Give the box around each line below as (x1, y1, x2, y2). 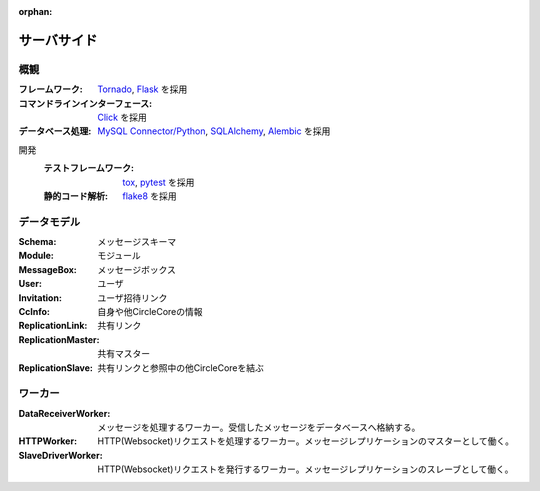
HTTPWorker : (18, 435, 78, 447)
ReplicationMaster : (18, 333, 100, 345)
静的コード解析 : (43, 190, 109, 202)
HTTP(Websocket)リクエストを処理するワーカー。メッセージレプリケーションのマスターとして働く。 (97, 435, 515, 447)
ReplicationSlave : (18, 361, 94, 374)
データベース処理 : (18, 125, 92, 137)
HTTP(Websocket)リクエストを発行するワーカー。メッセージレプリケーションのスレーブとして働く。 (97, 463, 514, 475)
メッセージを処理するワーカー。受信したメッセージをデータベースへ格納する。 (97, 421, 421, 434)
